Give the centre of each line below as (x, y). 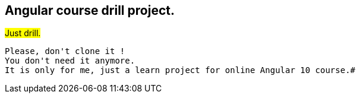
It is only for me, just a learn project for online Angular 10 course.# (180, 70)
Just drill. (23, 33)
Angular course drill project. (90, 10)
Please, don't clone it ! (65, 51)
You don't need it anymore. (70, 61)
